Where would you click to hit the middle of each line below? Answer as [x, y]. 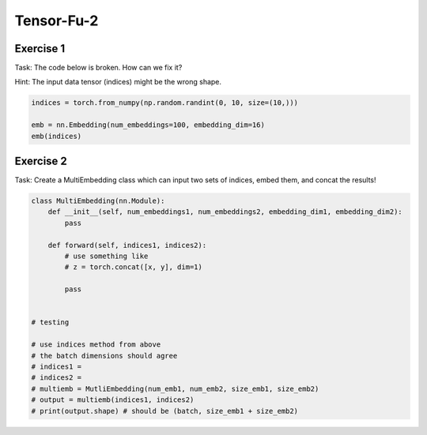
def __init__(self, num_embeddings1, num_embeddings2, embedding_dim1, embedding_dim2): [225, 212]
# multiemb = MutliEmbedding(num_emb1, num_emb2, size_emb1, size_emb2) [175, 388]
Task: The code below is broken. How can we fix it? [98, 68]
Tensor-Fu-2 [57, 21]
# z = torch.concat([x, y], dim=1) [134, 267]
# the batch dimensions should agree [104, 356]
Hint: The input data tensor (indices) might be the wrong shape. [118, 82]
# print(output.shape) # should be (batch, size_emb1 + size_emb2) [165, 411]
